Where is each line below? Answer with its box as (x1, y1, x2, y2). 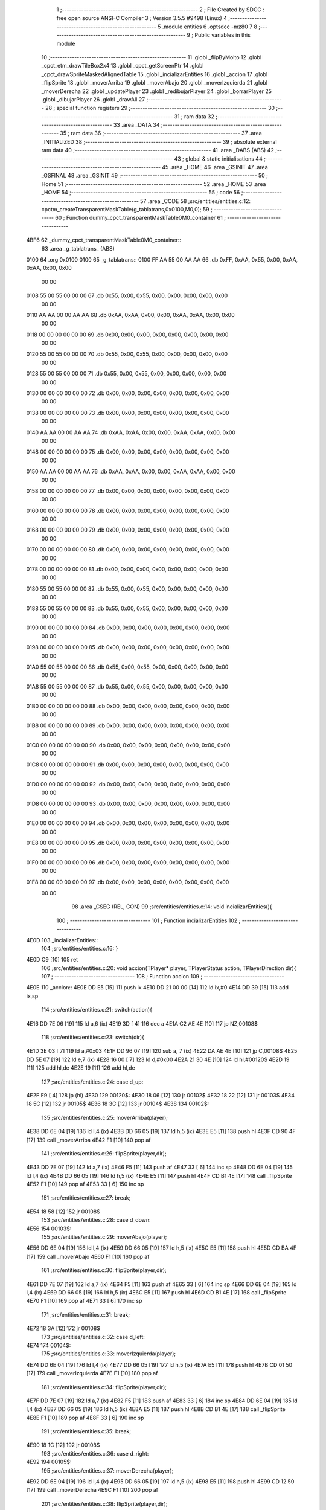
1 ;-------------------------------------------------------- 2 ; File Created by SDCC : (56, 6, 265, 13)
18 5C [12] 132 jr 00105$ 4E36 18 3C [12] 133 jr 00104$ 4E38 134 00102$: (26, 1100, 209, 1108)
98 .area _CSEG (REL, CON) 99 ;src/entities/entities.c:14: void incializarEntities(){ (71, 903, 272, 910)
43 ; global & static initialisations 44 (174, 155, 263, 162)
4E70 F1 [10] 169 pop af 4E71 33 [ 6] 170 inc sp (26, 1297, 142, 1305)
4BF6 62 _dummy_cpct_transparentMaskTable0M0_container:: (26, 236, 181, 244)
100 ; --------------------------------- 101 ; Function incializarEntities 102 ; (56, 917, 241, 924)
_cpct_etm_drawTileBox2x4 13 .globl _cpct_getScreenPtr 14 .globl (41, 62, 205, 69)
